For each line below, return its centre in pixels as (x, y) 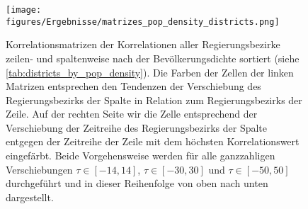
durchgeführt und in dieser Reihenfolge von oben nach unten (137, 183)
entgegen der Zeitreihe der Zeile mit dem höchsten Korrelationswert (153, 141)
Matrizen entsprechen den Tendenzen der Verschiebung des (133, 86)
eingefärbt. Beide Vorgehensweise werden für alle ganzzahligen (141, 156)
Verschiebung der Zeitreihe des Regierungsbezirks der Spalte (137, 127)
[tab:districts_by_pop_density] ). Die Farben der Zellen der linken (150, 72)
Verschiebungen (39, 169)
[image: (24, 10)
